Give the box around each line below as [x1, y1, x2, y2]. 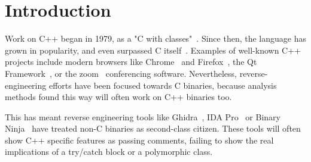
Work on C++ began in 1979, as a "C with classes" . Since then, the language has [5, 32, 306, 45]
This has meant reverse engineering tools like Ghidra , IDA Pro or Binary [5, 110, 280, 123]
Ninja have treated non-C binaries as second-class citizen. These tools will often [5, 122, 301, 135]
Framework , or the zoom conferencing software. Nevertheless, [5, 67, 237, 79]
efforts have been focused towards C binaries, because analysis [48, 79, 277, 91]
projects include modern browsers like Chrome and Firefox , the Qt [5, 55, 257, 68]
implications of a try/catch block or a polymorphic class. [5, 145, 213, 158]
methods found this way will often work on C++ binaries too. [5, 91, 232, 103]
